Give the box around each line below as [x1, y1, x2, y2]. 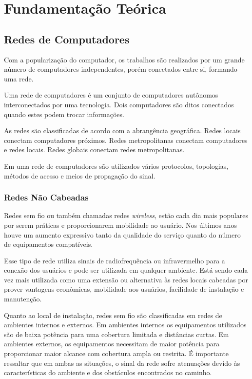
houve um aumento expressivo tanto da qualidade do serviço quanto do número [4, 229, 241, 239]
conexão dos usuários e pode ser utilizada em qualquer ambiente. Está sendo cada [4, 265, 248, 275]
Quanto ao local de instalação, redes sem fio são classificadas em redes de [4, 310, 222, 320]
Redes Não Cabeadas [4, 191, 89, 203]
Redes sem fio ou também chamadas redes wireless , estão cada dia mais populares [4, 210, 248, 220]
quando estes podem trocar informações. [4, 109, 124, 119]
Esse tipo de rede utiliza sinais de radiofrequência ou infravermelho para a [4, 255, 225, 265]
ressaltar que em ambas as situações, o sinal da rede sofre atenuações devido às [4, 358, 240, 368]
